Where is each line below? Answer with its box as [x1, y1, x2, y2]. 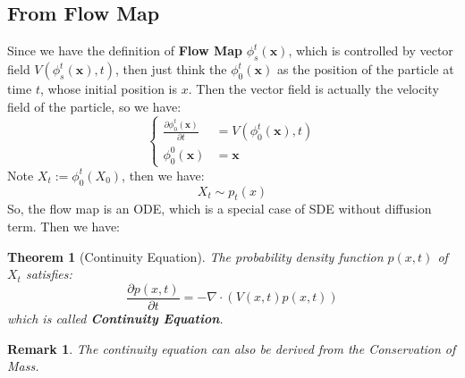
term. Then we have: [7, 217, 121, 236]
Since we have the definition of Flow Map [7, 41, 242, 60]
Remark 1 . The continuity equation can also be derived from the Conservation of [7, 339, 456, 357]
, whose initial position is [39, 80, 178, 97]
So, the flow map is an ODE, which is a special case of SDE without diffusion [7, 199, 432, 218]
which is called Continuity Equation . [7, 308, 224, 327]
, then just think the [115, 60, 227, 78]
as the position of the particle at [276, 60, 454, 78]
